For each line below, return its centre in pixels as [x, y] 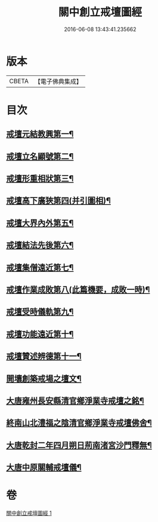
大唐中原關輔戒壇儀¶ [44, 468]
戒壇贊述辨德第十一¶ [44, 356]
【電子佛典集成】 [58, 81]
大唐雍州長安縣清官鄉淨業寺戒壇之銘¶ [75, 401]
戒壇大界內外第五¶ [40, 223]
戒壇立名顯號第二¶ [40, 156]
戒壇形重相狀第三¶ [40, 179]
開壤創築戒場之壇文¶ [44, 379]
